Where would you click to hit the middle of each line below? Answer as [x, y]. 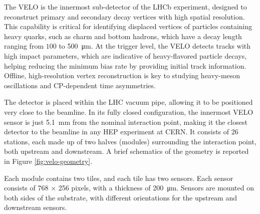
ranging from [24, 46]
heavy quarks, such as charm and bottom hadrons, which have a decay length [123, 36]
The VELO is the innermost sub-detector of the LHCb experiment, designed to [125, 7]
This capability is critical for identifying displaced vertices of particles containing [128, 26]
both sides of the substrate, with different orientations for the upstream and [121, 197]
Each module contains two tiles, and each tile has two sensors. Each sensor [119, 178]
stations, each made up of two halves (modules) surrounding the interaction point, [130, 141]
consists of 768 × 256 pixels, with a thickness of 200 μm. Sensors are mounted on [129, 188]
